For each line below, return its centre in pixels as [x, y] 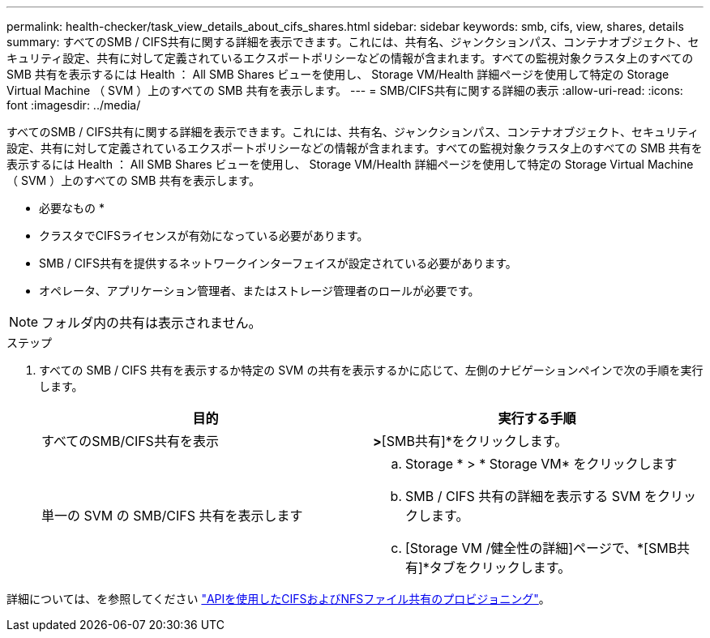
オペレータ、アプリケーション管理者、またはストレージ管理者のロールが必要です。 [259, 291]
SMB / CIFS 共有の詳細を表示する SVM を [531, 496]
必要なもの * [72, 208]
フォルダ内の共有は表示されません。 [152, 323]
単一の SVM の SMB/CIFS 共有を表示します [172, 516]
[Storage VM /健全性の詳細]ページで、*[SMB [541, 548]
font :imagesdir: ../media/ [74, 105]
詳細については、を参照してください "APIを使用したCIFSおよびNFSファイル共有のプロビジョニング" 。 [278, 599]
